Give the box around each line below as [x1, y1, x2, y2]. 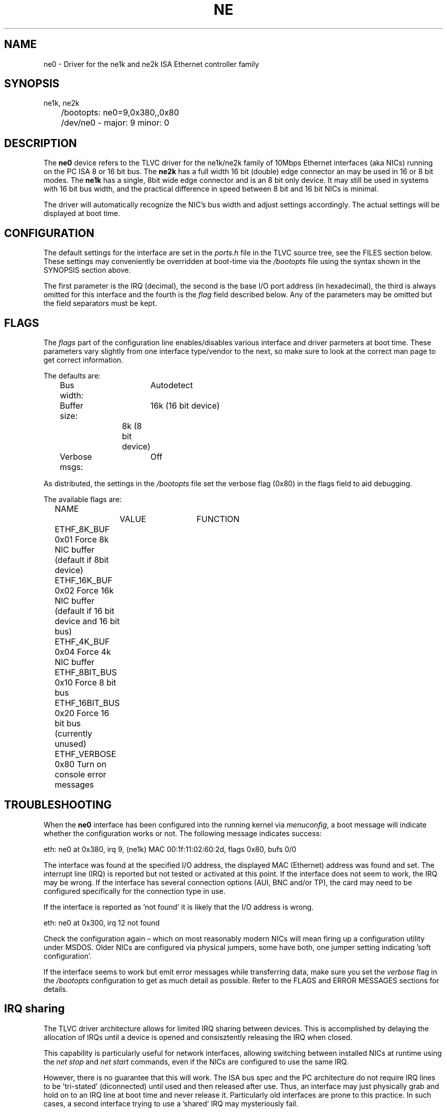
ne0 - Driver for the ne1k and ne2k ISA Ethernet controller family [43, 59, 259, 68]
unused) [55, 738, 86, 749]
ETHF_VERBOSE [55, 748, 116, 759]
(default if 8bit [55, 554, 109, 565]
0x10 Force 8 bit [55, 677, 116, 688]
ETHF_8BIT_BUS [55, 667, 117, 677]
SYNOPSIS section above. [43, 266, 131, 275]
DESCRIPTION [4, 136, 77, 150]
